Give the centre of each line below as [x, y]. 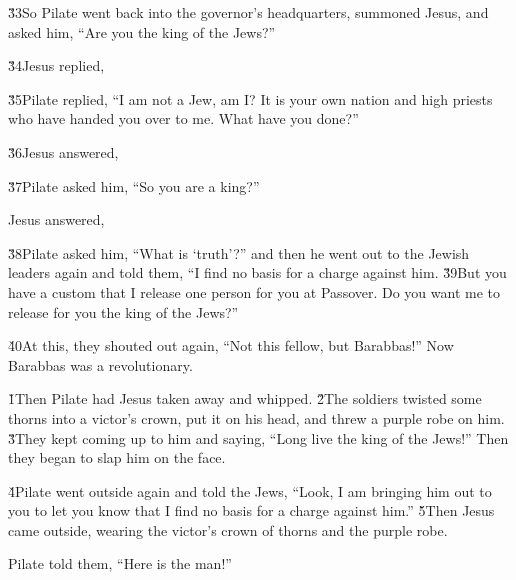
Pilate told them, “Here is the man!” [120, 563]
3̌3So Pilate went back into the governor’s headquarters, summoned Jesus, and [248, 12]
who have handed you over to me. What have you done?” [183, 118]
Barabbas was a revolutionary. [100, 364]
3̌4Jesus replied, [56, 65]
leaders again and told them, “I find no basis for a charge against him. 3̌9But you [257, 272]
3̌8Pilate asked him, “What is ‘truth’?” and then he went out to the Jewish [239, 252]
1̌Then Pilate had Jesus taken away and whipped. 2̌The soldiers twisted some [245, 398]
